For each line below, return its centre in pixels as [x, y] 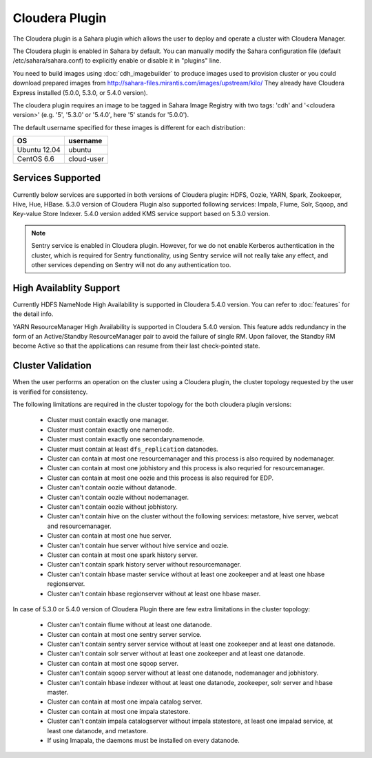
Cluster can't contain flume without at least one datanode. [130, 625]
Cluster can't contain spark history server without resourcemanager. [144, 565]
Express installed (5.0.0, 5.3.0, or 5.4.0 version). [80, 92]
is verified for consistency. [50, 392]
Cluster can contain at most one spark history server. [123, 555]
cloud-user [86, 159]
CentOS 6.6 [35, 159]
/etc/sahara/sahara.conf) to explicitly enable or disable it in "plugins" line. [117, 61]
